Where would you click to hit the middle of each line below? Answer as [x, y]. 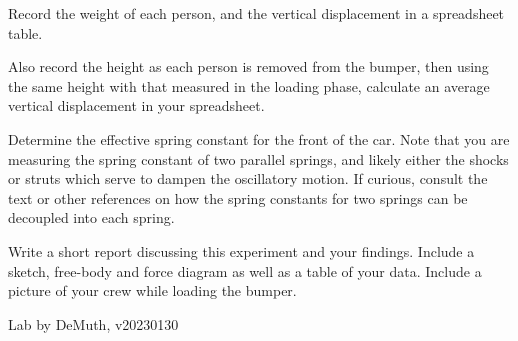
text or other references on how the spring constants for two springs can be [238, 197]
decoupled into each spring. [91, 217]
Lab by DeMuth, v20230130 [93, 323]
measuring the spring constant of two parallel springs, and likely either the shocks [258, 158]
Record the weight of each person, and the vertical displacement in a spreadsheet [256, 13]
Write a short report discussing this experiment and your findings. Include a [241, 250]
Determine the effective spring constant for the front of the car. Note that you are [259, 138]
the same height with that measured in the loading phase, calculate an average [249, 85]
